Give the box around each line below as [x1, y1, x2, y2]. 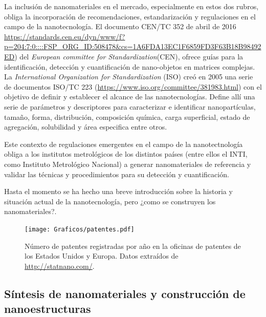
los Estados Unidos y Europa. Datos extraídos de [25, 250, 179, 261]
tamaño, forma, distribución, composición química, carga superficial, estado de [4, 111, 250, 122]
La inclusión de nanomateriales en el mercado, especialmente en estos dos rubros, [4, 1, 259, 11]
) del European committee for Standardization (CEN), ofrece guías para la [14, 51, 243, 61]
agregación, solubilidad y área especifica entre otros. [4, 121, 167, 132]
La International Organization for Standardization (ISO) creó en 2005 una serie [4, 71, 253, 82]
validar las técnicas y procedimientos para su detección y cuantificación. [4, 168, 229, 179]
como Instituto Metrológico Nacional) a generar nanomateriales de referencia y [4, 158, 251, 169]
